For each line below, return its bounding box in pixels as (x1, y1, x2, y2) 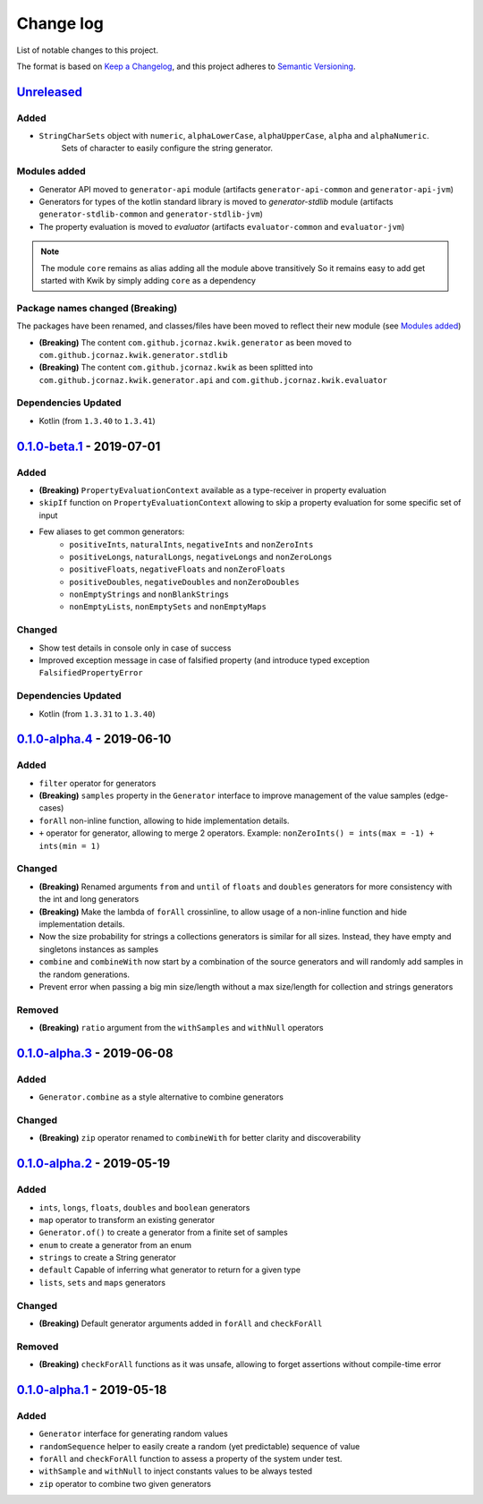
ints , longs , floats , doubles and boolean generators (38, 1202, 250, 1212)
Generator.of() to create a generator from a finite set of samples (38, 1227, 288, 1238)
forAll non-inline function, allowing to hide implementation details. (38, 815, 290, 826)
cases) (38, 803, 64, 813)
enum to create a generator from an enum (38, 1239, 192, 1250)
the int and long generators (38, 894, 140, 905)
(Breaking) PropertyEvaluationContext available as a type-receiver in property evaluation (38, 484, 386, 496)
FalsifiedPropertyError (38, 667, 143, 678)
